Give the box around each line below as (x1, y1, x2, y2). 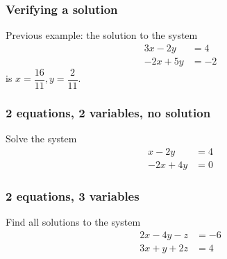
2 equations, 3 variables (6, 187, 140, 204)
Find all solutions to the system (6, 215, 141, 229)
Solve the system (6, 131, 77, 146)
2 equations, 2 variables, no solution (6, 103, 211, 121)
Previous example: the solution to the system (6, 28, 198, 42)
